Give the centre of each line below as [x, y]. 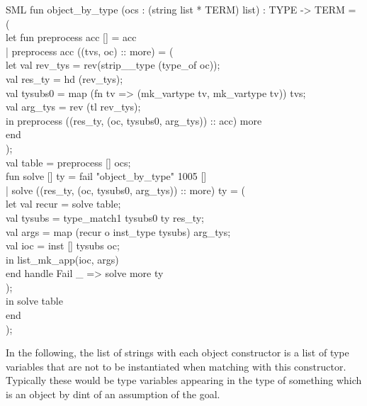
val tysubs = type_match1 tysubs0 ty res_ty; [105, 217]
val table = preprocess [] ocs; [68, 162]
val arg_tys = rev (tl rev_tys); [73, 107]
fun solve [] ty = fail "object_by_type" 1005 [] [106, 176]
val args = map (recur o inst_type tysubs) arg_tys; [118, 231]
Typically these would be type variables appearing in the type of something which [184, 380]
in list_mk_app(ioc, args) [62, 259]
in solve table [34, 301]
